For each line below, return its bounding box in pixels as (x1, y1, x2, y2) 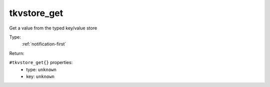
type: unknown (26, 66, 57, 72)
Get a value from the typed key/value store (9, 25, 97, 31)
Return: (9, 50, 24, 56)
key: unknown (26, 73, 55, 79)
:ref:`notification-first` (21, 41, 66, 47)
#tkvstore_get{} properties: (9, 59, 73, 65)
